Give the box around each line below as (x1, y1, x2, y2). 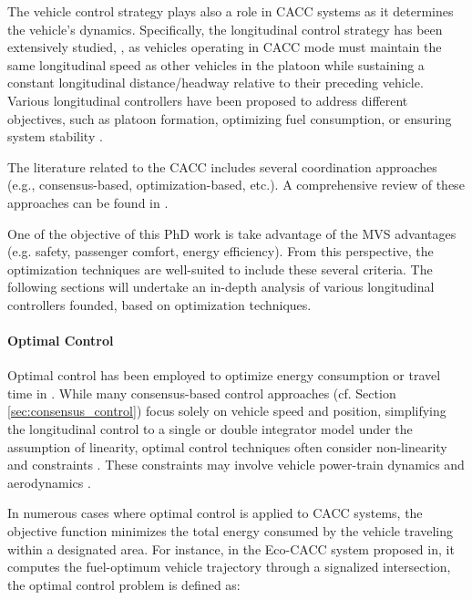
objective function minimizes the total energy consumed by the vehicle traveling (7, 522, 454, 541)
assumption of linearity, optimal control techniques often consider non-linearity (7, 437, 447, 456)
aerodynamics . (7, 472, 91, 491)
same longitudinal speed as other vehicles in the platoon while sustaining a (7, 55, 425, 74)
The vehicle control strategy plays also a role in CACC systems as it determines (7, 2, 454, 20)
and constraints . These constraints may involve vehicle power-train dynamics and (7, 455, 465, 474)
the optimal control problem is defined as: (7, 574, 241, 594)
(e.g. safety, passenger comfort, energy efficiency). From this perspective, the (7, 242, 434, 261)
